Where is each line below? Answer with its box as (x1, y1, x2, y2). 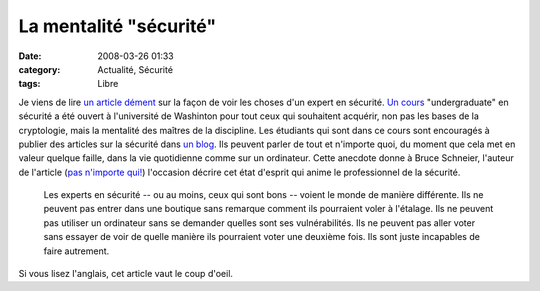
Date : (18, 50, 42, 62)
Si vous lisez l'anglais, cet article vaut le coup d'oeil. (18, 268, 234, 280)
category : (18, 63, 61, 75)
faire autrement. (43, 245, 110, 257)
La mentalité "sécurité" (18, 15, 217, 37)
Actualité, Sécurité (97, 63, 174, 75)
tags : (18, 78, 41, 90)
